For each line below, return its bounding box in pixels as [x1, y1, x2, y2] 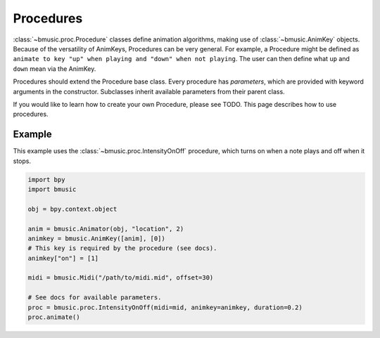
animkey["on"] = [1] [27, 254, 99, 262]
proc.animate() [27, 313, 80, 321]
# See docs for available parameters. [27, 294, 162, 301]
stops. [13, 157, 32, 165]
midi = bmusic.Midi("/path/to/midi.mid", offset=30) [27, 274, 214, 282]
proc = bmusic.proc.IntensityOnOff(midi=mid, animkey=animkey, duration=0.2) [27, 303, 303, 311]
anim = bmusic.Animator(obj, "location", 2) [27, 225, 184, 233]
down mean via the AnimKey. [13, 64, 96, 73]
